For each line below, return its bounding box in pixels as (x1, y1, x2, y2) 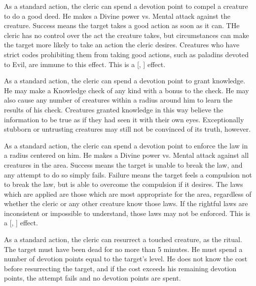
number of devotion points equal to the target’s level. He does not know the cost (4, 253, 248, 264)
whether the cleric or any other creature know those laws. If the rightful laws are (4, 198, 248, 209)
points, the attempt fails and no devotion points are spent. (4, 273, 181, 283)
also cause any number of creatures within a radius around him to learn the (4, 95, 233, 105)
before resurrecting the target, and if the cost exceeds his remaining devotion (4, 263, 237, 273)
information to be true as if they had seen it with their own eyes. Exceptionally (4, 114, 244, 124)
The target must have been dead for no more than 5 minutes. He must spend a (4, 244, 243, 254)
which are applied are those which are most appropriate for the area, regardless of (4, 188, 252, 199)
